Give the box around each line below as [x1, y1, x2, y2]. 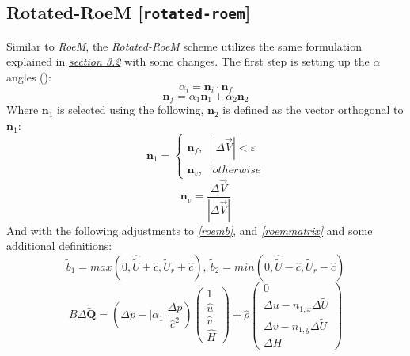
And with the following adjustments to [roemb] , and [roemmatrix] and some [6, 222, 373, 238]
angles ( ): [6, 68, 51, 85]
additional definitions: [6, 237, 112, 254]
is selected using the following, [57, 101, 204, 118]
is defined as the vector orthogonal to [222, 101, 404, 118]
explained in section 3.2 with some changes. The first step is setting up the [6, 53, 370, 70]
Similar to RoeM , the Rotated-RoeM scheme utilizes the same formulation [6, 37, 362, 54]
